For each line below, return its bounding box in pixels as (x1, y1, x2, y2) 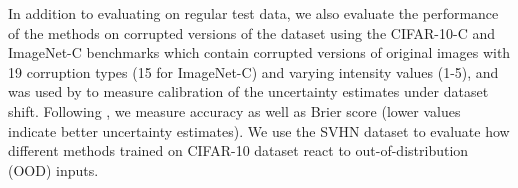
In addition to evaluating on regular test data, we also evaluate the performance (8, 3, 499, 23)
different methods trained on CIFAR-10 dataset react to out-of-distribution (8, 140, 469, 161)
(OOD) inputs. (8, 159, 99, 180)
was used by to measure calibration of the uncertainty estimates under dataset (8, 81, 489, 102)
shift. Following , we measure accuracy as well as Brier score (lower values (8, 100, 461, 121)
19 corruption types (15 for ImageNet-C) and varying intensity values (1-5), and (8, 61, 499, 82)
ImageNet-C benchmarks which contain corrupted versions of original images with (8, 42, 511, 63)
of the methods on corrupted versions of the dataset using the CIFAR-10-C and (8, 22, 495, 43)
